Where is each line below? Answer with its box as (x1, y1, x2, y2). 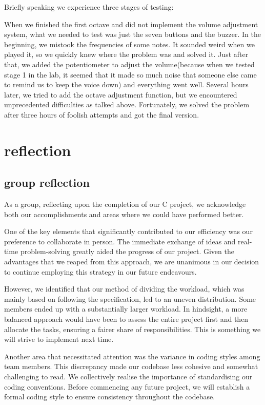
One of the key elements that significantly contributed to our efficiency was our (4, 226, 253, 237)
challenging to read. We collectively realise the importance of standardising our (4, 371, 253, 382)
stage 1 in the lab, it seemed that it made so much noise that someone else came (4, 69, 257, 80)
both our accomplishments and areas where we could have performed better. (4, 208, 244, 219)
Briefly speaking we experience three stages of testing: (4, 2, 174, 12)
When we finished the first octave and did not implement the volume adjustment (4, 18, 258, 29)
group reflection (4, 175, 90, 190)
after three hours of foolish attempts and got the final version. (4, 109, 199, 120)
